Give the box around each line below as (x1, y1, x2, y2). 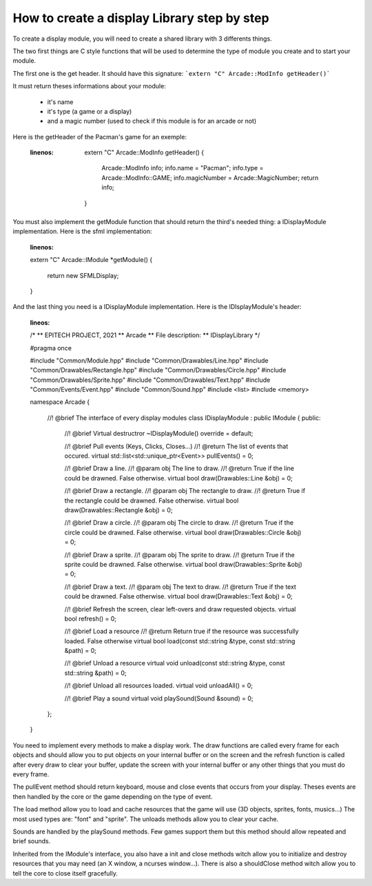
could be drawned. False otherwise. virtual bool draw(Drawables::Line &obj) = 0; (64, 474, 293, 482)
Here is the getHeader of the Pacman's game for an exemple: (12, 132, 187, 141)
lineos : (30, 318, 50, 327)
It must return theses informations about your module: (12, 82, 167, 90)
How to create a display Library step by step (12, 10, 269, 26)
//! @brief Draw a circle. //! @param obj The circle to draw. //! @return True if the (64, 518, 294, 527)
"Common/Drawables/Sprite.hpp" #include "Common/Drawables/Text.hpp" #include (30, 376, 271, 384)
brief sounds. (12, 837, 51, 845)
